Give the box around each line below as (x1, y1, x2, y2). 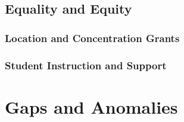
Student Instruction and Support (5, 57, 167, 72)
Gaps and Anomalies (5, 94, 178, 118)
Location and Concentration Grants (5, 30, 180, 45)
